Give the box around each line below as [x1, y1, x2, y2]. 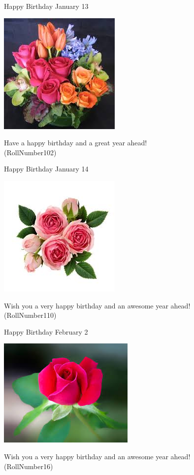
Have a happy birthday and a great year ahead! [4, 137, 147, 148]
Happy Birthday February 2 [4, 326, 88, 337]
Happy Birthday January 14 [4, 164, 89, 174]
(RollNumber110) [4, 310, 57, 320]
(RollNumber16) [4, 461, 53, 471]
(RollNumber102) [4, 147, 57, 157]
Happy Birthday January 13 [4, 1, 89, 11]
